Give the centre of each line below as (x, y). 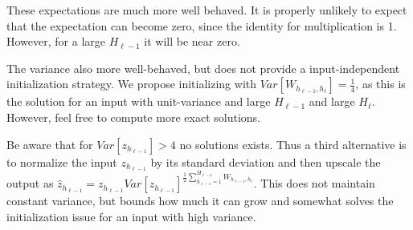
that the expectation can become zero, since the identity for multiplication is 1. (202, 25)
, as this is (380, 84)
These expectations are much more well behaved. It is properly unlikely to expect (207, 10)
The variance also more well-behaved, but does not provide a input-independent (203, 68)
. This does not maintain (314, 183)
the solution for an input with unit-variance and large (139, 101)
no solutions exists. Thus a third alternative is (293, 144)
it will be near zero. (192, 41)
